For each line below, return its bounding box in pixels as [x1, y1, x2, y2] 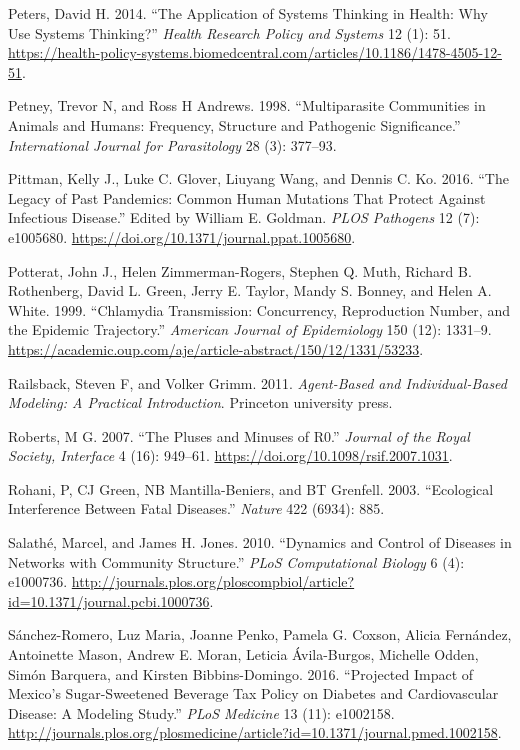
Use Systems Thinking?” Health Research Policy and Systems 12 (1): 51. [8, 22, 451, 43]
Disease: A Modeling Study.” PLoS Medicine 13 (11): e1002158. [8, 702, 395, 723]
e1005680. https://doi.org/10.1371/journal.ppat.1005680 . [8, 226, 356, 247]
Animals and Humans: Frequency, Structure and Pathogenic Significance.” [8, 114, 461, 135]
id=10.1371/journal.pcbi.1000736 [8, 590, 210, 611]
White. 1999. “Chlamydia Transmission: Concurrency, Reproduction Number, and [8, 299, 510, 320]
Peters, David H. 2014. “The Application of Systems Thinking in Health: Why [8, 3, 488, 23]
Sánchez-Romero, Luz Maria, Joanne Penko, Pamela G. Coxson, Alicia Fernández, [8, 624, 512, 645]
